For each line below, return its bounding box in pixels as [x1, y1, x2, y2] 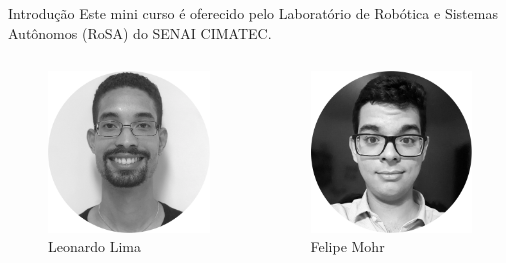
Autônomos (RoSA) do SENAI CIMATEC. [8, 22, 272, 43]
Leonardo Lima [48, 236, 141, 257]
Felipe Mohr [310, 236, 385, 257]
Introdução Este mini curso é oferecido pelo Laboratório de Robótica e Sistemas [8, 3, 498, 23]
